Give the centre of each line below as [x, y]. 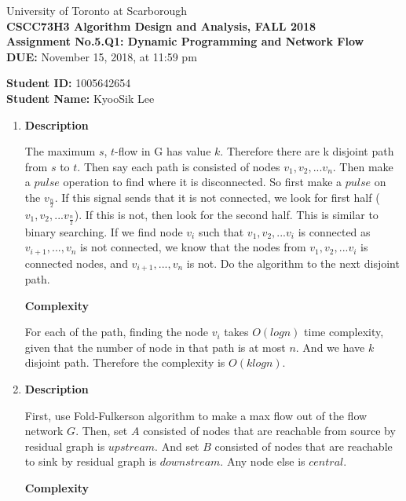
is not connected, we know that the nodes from [193, 247]
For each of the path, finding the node [117, 332]
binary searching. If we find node [104, 231]
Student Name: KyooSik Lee [80, 98]
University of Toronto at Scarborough [97, 10]
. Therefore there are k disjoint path [307, 151]
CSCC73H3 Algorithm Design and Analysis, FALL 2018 [161, 26]
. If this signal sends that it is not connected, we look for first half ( [217, 197]
